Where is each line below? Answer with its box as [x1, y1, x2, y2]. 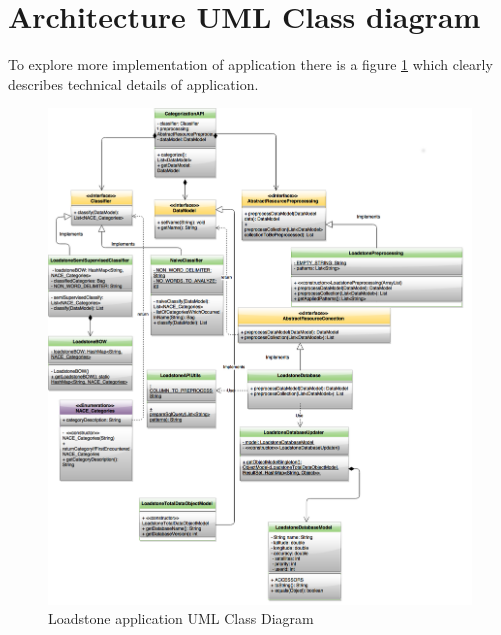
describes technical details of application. [8, 73, 259, 94]
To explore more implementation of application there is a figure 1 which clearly [8, 54, 493, 75]
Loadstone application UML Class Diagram [48, 608, 314, 629]
